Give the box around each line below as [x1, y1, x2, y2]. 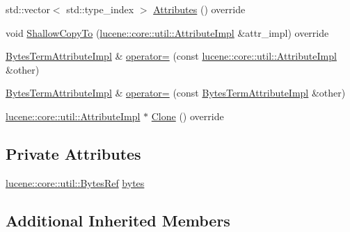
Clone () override [151, 108, 224, 123]
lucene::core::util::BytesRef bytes [6, 175, 145, 190]
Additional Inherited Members [6, 209, 230, 231]
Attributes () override [153, 2, 246, 16]
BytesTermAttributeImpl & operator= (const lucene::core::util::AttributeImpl [6, 49, 337, 63]
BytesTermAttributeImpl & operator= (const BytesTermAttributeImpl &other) [6, 85, 346, 100]
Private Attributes [6, 142, 141, 164]
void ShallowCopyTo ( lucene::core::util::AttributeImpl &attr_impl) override [6, 25, 329, 40]
